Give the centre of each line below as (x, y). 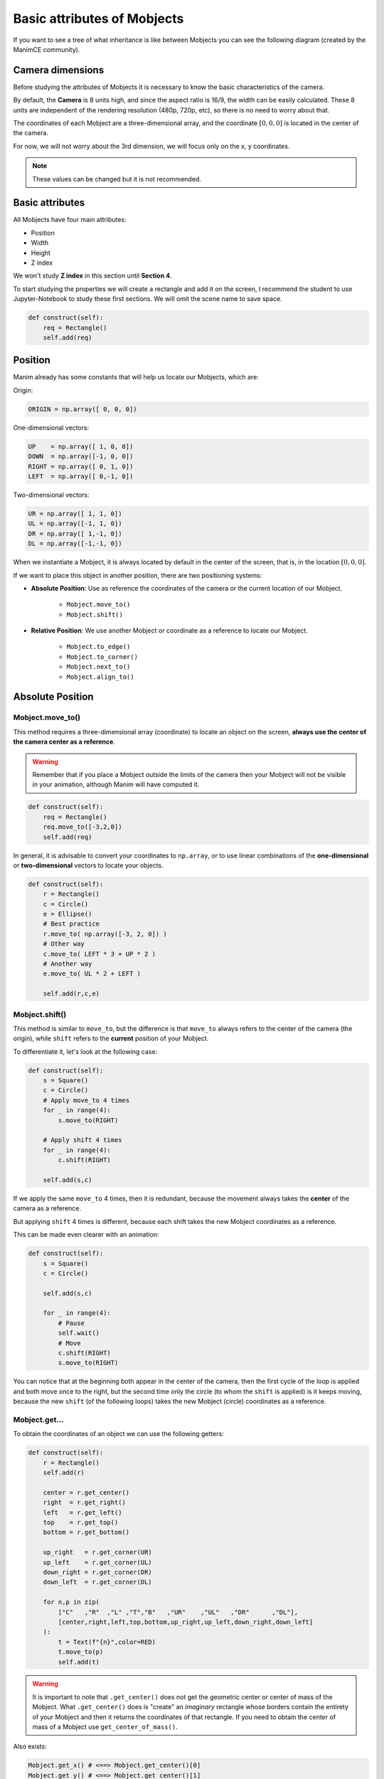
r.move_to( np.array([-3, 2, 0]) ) (105, 934)
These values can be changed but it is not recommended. (117, 179)
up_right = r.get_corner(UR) (97, 1552)
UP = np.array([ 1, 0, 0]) (81, 446)
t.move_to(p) (81, 1652)
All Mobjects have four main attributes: (70, 220)
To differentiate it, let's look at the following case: (85, 1051)
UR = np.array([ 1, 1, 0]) (75, 513)
